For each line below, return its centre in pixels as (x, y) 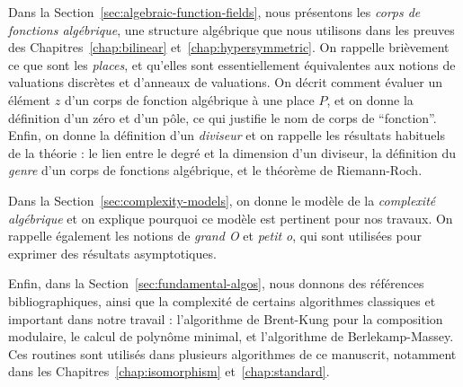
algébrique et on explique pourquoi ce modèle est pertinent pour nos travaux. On (231, 218)
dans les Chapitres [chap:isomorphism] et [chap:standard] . (169, 371)
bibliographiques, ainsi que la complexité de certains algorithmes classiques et (222, 300)
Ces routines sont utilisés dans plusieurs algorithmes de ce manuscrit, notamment (232, 353)
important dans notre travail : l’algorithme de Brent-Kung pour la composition (226, 318)
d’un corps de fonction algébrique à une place (189, 99)
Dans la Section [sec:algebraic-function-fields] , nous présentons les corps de (214, 12)
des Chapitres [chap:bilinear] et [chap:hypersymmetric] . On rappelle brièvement (229, 47)
